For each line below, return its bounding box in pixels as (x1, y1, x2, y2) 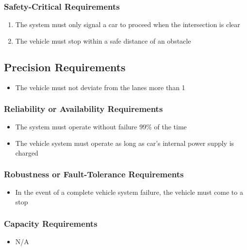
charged (15, 147, 38, 157)
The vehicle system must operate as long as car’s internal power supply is (15, 138, 234, 148)
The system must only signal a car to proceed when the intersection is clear (15, 19, 240, 30)
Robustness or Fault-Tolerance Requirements (4, 168, 184, 180)
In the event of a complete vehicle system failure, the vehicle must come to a (15, 187, 243, 197)
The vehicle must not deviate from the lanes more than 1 (15, 82, 185, 92)
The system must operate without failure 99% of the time (15, 122, 187, 132)
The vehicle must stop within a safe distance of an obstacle (15, 35, 191, 46)
